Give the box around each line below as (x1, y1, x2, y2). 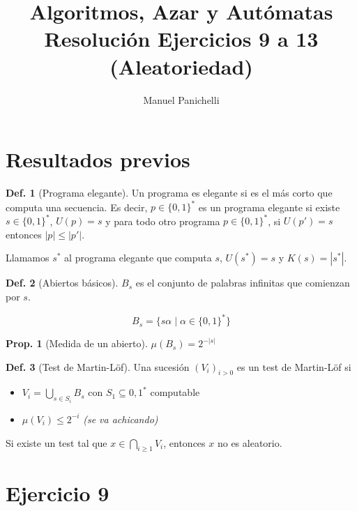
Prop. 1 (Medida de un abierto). (6, 336, 148, 351)
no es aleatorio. (217, 435, 282, 450)
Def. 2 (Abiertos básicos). (6, 275, 119, 290)
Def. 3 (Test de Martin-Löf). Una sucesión (6, 359, 190, 374)
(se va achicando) (83, 411, 158, 426)
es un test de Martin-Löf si (236, 359, 351, 374)
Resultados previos (6, 145, 190, 174)
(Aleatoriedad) (109, 52, 253, 80)
